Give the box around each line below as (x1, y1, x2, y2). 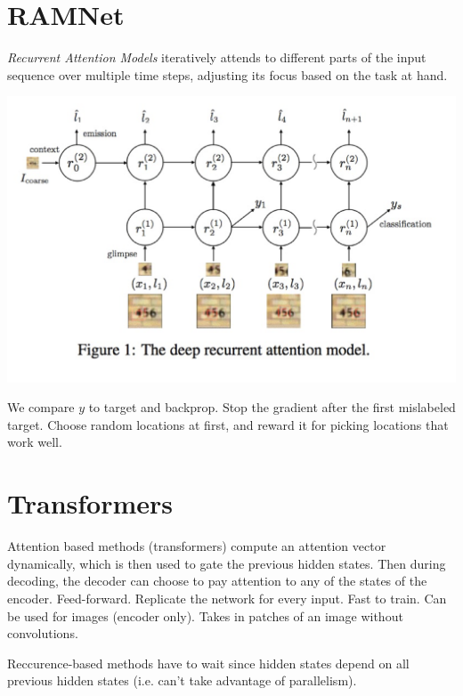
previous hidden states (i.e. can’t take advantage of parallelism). (7, 671, 357, 690)
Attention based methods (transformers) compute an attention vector (7, 537, 386, 555)
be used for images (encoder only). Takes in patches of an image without (7, 606, 403, 625)
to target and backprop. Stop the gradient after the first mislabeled (88, 398, 456, 417)
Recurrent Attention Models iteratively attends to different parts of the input (7, 48, 426, 67)
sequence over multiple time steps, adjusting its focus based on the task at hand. (7, 65, 448, 84)
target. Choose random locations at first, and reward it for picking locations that (7, 415, 449, 433)
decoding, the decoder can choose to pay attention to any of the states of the (7, 571, 427, 590)
